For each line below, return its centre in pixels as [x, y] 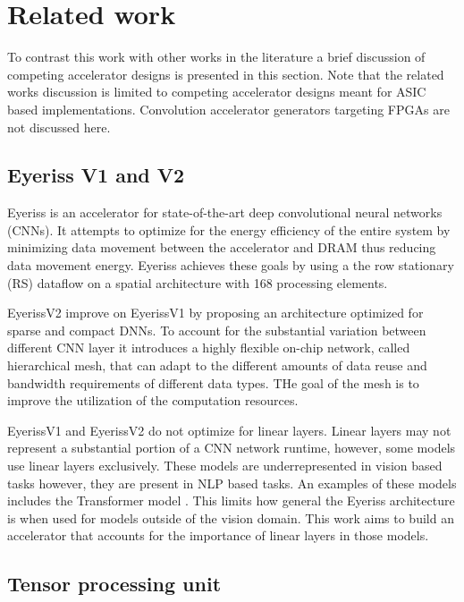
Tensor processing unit [114, 584]
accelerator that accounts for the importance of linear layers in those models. [218, 535]
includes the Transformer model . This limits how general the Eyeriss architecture [231, 500]
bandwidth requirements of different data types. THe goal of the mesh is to [213, 382]
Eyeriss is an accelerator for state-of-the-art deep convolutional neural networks [225, 212]
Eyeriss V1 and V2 [96, 175]
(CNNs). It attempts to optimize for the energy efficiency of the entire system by [229, 229]
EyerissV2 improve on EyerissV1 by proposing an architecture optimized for [215, 313]
